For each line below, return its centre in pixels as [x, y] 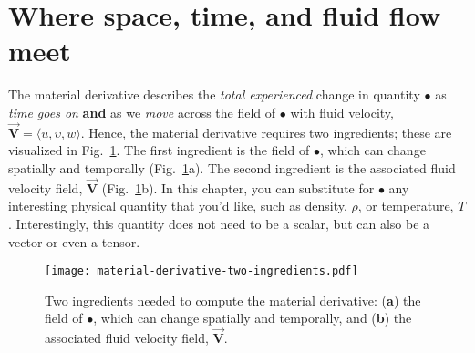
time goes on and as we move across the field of [142, 112]
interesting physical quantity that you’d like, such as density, [178, 206]
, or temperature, [406, 206]
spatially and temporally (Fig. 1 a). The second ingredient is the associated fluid [232, 167]
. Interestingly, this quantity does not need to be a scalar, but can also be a [219, 223]
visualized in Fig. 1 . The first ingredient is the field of [159, 150]
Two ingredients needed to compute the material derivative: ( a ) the [233, 300]
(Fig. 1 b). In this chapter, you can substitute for [238, 187]
